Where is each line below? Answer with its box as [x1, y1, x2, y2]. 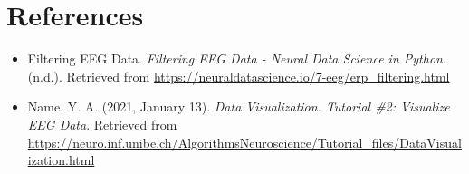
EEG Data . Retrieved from [27, 114, 177, 133]
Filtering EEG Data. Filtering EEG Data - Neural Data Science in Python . [27, 49, 446, 68]
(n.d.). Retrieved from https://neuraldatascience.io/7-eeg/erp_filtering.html [27, 66, 450, 85]
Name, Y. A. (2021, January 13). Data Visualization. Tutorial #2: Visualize [27, 97, 450, 116]
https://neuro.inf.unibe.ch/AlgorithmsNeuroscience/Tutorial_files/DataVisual [27, 132, 462, 151]
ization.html [27, 150, 95, 169]
